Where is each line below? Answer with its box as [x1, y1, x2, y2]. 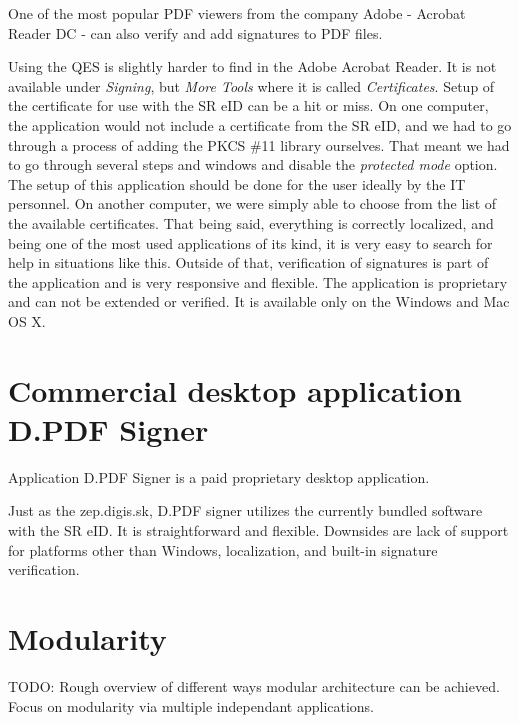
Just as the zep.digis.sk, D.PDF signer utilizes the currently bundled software [8, 500, 483, 521]
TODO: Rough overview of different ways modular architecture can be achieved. [8, 675, 500, 696]
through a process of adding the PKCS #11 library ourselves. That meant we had [8, 134, 510, 155]
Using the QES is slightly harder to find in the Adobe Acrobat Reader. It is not [8, 56, 497, 77]
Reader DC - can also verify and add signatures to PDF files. [8, 22, 383, 43]
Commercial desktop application [8, 369, 462, 410]
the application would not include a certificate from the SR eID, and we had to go [8, 114, 512, 135]
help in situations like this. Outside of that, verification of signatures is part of [8, 252, 489, 273]
